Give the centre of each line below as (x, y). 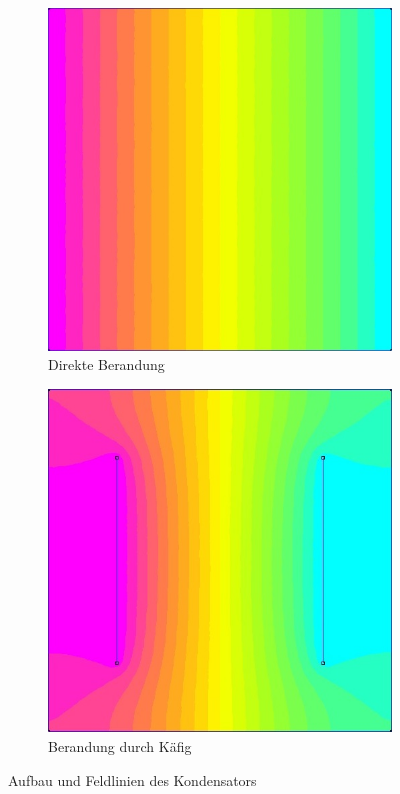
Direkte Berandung (106, 364)
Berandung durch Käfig (120, 745)
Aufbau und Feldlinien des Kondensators (132, 779)
